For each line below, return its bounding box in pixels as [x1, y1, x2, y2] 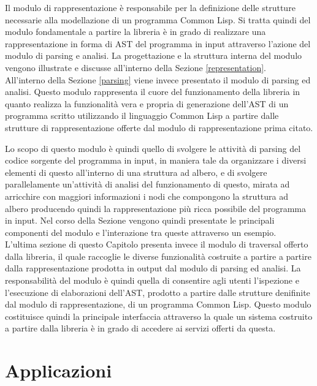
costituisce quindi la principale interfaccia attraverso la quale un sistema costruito [5, 309, 313, 322]
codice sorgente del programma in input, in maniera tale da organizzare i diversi [5, 154, 307, 167]
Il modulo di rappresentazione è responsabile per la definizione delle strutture [5, 1, 296, 13]
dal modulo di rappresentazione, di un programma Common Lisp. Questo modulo [5, 298, 311, 311]
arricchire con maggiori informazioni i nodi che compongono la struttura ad [5, 189, 288, 202]
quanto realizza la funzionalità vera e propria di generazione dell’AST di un [5, 97, 289, 110]
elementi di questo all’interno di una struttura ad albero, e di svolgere [5, 165, 267, 178]
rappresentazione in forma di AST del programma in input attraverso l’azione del [5, 37, 311, 50]
